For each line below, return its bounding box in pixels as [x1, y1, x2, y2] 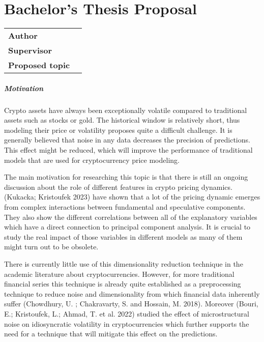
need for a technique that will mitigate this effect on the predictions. [4, 328, 218, 339]
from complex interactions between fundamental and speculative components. [4, 202, 246, 212]
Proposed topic [8, 59, 70, 71]
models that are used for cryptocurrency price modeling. [4, 154, 180, 165]
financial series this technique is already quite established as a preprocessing [4, 278, 241, 289]
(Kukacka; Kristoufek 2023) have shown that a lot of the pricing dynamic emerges [4, 191, 260, 202]
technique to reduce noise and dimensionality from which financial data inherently [4, 288, 260, 299]
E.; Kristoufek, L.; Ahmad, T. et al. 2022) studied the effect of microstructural [4, 308, 249, 319]
